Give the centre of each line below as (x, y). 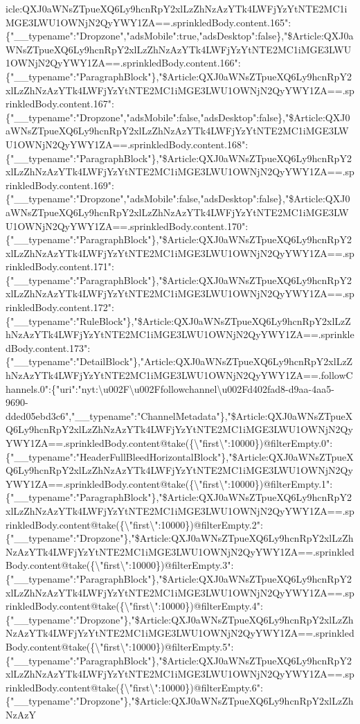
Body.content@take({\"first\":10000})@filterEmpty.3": (120, 565)
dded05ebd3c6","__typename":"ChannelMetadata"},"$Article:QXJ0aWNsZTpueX (179, 415)
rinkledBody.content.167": (60, 104)
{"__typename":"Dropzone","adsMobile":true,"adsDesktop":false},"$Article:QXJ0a (180, 36)
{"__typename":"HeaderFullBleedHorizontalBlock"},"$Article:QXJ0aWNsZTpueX (180, 456)
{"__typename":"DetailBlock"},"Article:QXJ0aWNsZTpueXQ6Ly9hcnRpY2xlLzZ (179, 361)
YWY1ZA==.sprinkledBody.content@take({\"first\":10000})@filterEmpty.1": (169, 483)
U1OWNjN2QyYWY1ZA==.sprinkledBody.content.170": (127, 226)
